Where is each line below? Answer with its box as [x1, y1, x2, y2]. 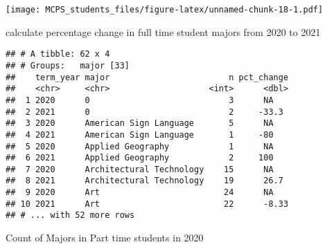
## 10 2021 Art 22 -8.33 [6, 199, 289, 209]
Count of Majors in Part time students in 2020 [6, 230, 204, 245]
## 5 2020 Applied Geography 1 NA [6, 141, 274, 151]
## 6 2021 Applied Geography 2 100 [6, 153, 274, 163]
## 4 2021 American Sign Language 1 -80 [6, 129, 274, 140]
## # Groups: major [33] [6, 60, 130, 71]
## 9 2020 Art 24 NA [6, 187, 274, 198]
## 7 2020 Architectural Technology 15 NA [6, 164, 274, 174]
